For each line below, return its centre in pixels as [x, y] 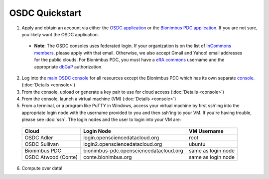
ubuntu [197, 144]
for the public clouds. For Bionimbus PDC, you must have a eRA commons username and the [129, 60]
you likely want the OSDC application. [60, 34]
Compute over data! [42, 168]
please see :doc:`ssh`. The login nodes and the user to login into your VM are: [101, 119]
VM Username [206, 131]
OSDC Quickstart [45, 13]
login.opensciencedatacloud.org [121, 137]
